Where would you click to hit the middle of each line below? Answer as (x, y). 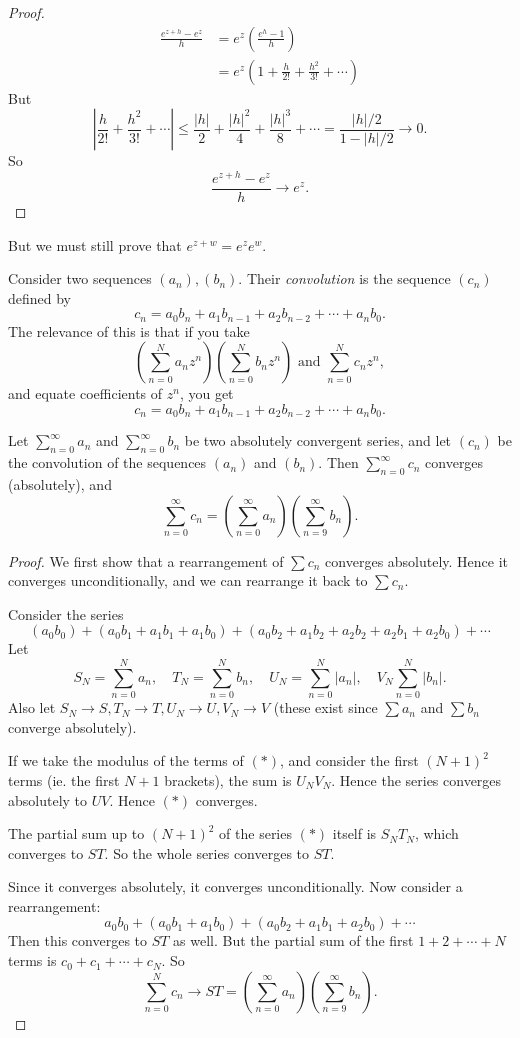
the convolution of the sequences (107, 462)
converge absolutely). (72, 726)
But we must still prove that (95, 244)
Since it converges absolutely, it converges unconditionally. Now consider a (235, 886)
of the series (255, 833)
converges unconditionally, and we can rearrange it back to (188, 580)
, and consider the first (349, 760)
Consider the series (66, 613)
